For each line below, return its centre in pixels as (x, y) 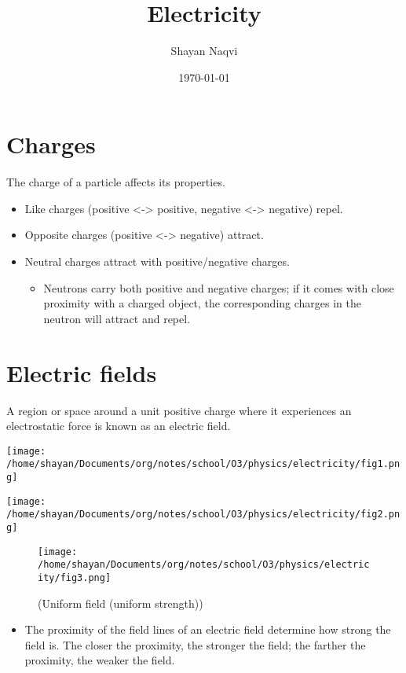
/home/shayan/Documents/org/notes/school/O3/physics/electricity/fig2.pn (203, 515)
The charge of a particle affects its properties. (116, 182)
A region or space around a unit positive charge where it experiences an (179, 410)
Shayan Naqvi (204, 51)
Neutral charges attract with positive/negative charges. (157, 261)
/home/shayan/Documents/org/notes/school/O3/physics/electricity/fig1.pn (203, 464)
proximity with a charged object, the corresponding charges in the (203, 303)
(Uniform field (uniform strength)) (121, 603)
